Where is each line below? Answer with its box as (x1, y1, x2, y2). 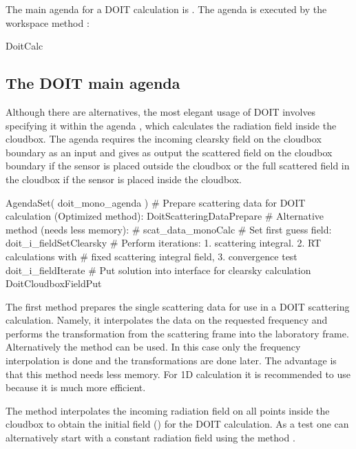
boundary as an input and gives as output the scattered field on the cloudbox (6, 145, 333, 159)
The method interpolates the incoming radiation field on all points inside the (6, 403, 330, 417)
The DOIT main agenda (6, 72, 180, 94)
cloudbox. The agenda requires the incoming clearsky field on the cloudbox (6, 132, 322, 146)
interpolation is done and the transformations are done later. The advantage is (6, 353, 337, 368)
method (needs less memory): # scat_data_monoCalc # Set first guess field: (6, 222, 332, 236)
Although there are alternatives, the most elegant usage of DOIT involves (6, 104, 316, 118)
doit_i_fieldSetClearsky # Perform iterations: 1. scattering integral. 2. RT (6, 236, 322, 250)
